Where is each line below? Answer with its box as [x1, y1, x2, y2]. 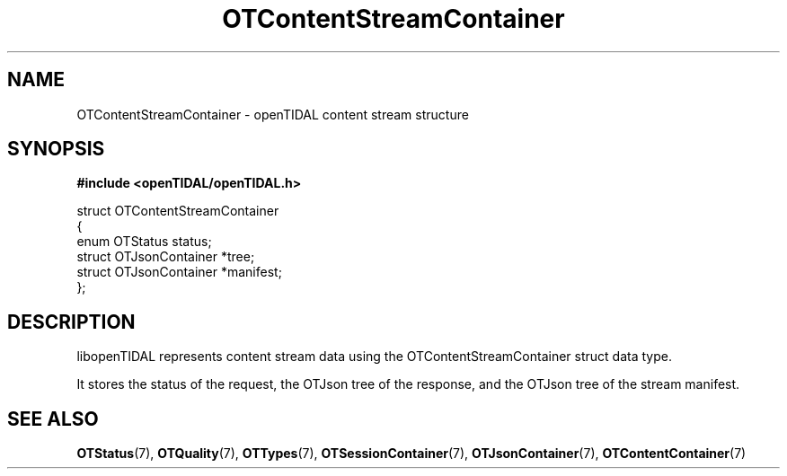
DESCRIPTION [7, 310, 136, 333]
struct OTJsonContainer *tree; [76, 249, 255, 265]
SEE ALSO [7, 407, 99, 430]
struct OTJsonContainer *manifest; [76, 264, 282, 280]
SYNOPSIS [7, 137, 105, 161]
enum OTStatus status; [76, 234, 212, 250]
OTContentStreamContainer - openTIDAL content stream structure [76, 106, 469, 122]
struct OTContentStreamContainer [76, 203, 279, 219]
